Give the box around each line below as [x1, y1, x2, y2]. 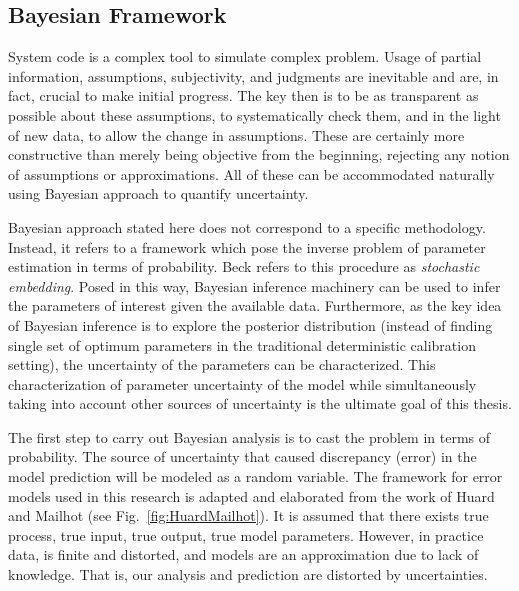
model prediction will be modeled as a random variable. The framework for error [8, 466, 503, 487]
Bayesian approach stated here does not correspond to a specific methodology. [8, 216, 486, 237]
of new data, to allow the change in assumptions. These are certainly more [8, 124, 465, 145]
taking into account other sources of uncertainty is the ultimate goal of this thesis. [8, 393, 512, 414]
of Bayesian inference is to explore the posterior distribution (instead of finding [8, 314, 493, 335]
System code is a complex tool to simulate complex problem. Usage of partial [8, 46, 482, 67]
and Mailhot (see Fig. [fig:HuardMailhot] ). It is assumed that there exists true [8, 505, 489, 526]
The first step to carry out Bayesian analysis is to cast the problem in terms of [8, 426, 491, 447]
